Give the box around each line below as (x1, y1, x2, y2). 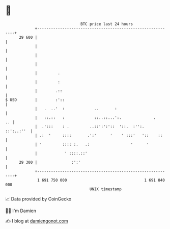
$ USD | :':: (5, 97, 65, 103)
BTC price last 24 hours (80, 21, 133, 27)
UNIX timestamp (89, 186, 122, 192)
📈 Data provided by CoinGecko (5, 196, 72, 202)
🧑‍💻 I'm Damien (5, 208, 37, 214)
